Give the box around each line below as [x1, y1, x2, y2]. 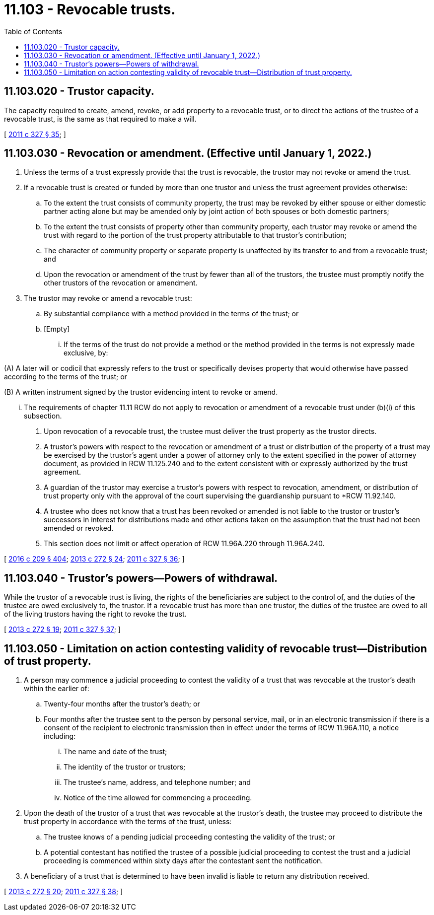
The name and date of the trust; [64, 747, 167, 756]
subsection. [24, 412, 62, 421]
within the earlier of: [24, 684, 89, 693]
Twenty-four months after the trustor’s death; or [44, 700, 200, 708]
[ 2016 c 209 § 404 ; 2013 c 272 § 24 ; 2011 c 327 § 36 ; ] [4, 555, 185, 563]
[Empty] [44, 325, 70, 334]
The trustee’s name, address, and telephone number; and [64, 778, 251, 787]
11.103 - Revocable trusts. [4, 1, 176, 18]
